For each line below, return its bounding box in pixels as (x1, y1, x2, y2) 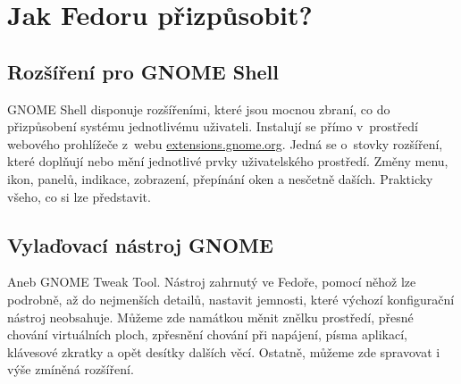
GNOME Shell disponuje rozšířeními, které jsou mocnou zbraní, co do (7, 99, 390, 118)
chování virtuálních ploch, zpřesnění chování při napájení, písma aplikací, (7, 325, 407, 344)
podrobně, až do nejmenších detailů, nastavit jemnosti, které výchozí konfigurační (7, 289, 455, 308)
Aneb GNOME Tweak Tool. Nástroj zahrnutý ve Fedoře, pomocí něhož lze (7, 272, 416, 291)
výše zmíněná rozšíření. (7, 360, 134, 379)
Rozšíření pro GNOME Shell (7, 57, 280, 85)
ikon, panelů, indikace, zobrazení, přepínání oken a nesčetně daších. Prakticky (7, 169, 433, 188)
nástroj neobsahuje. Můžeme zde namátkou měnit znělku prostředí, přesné (7, 307, 414, 326)
